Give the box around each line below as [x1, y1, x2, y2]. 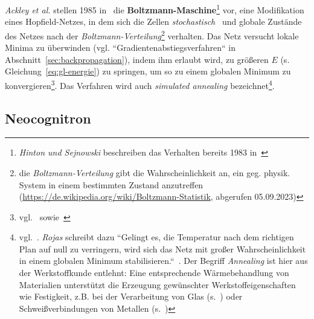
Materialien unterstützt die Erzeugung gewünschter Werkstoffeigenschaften [19, 278, 296, 291]
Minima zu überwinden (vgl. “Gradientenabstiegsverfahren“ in [5, 41, 235, 54]
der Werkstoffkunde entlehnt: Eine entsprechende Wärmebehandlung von [19, 266, 289, 279]
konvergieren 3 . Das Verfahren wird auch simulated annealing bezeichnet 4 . [5, 77, 275, 91]
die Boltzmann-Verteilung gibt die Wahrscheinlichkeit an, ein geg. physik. [19, 166, 290, 179]
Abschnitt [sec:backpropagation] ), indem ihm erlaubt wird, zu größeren [5, 53, 269, 65]
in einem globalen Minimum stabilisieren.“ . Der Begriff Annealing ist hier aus [19, 254, 308, 267]
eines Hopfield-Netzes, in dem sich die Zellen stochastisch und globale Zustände [5, 15, 302, 28]
